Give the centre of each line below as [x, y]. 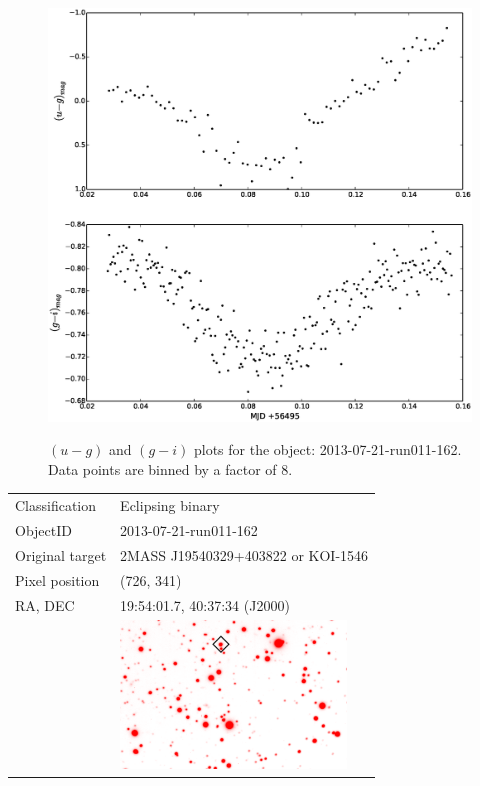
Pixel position [57, 579]
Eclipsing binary [170, 505]
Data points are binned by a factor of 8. [170, 468]
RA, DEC [45, 604]
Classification [56, 505]
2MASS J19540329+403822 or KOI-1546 [244, 554]
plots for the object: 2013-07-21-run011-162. [327, 449]
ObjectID [43, 530]
